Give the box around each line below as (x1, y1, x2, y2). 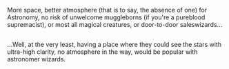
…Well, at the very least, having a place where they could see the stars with (7, 41, 222, 49)
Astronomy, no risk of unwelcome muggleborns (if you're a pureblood (7, 13, 206, 21)
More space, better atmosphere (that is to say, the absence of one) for (7, 6, 208, 14)
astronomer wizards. (7, 55, 66, 63)
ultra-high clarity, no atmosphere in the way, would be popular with (7, 48, 198, 56)
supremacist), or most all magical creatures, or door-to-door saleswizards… (7, 21, 223, 28)
